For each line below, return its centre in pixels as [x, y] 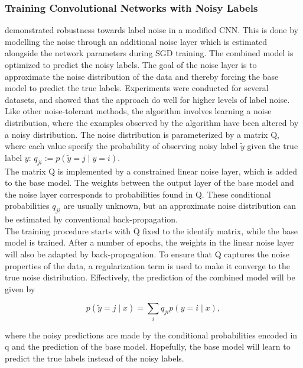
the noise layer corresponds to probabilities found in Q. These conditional [138, 194]
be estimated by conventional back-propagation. [91, 219]
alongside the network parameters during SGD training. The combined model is [149, 53]
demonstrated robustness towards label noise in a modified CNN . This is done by [151, 30]
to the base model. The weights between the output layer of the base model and [149, 183]
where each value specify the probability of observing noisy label [121, 146]
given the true [273, 146]
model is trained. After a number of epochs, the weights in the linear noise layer [150, 242]
